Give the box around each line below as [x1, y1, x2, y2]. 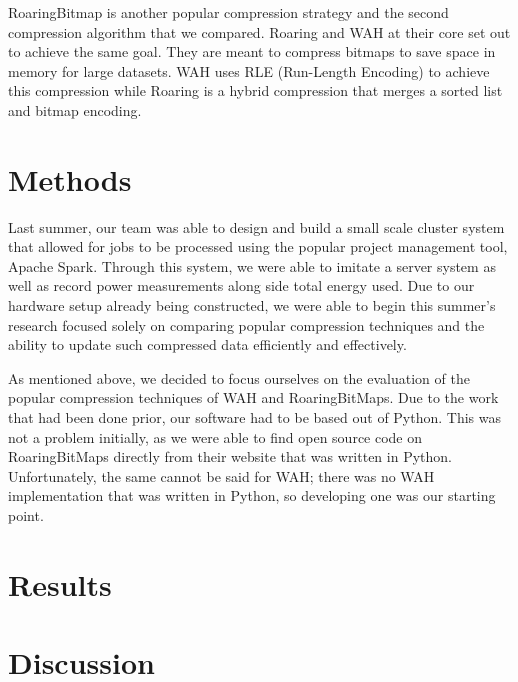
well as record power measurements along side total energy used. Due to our [8, 275, 475, 296]
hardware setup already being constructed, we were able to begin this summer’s [8, 295, 496, 316]
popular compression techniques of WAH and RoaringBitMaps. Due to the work [8, 387, 499, 408]
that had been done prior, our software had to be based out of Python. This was [8, 407, 502, 428]
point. [8, 505, 44, 525]
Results [8, 563, 112, 604]
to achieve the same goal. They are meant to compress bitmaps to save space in [8, 41, 496, 62]
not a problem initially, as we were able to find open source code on [8, 426, 423, 447]
